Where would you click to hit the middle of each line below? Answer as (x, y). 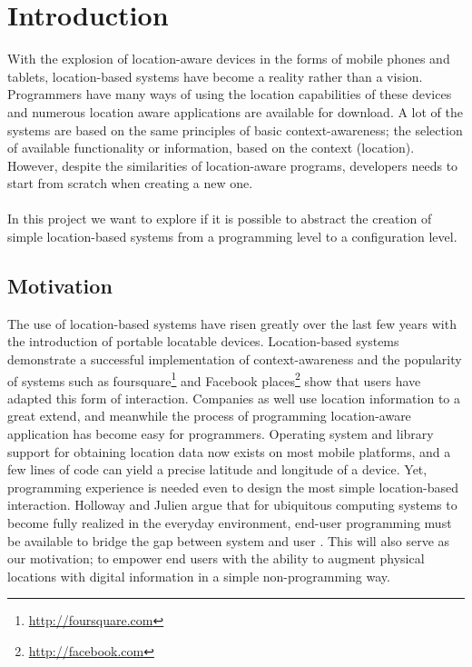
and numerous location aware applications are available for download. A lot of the (235, 111)
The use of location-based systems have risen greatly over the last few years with (232, 323)
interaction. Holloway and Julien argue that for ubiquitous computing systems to (232, 505)
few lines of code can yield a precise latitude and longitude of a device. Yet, (217, 469)
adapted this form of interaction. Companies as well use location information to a (234, 398)
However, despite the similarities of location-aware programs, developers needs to (233, 165)
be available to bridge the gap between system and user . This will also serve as (229, 540)
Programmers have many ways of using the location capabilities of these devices (230, 94)
